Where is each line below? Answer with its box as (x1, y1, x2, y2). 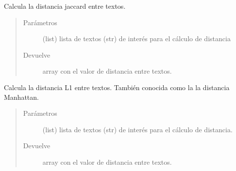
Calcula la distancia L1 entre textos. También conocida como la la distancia (4, 82, 230, 92)
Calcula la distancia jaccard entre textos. (4, 1, 126, 11)
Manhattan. (4, 92, 39, 102)
